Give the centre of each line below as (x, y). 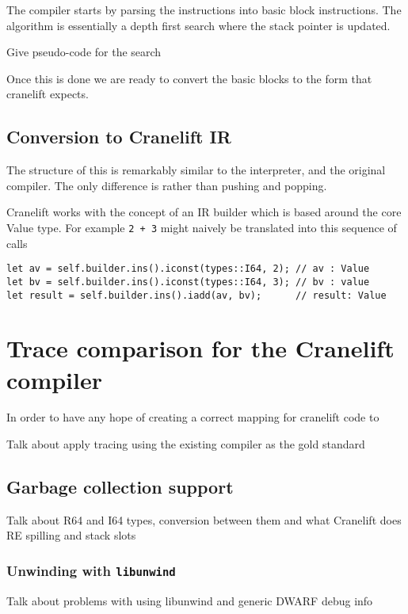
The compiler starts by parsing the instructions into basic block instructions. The (204, 10)
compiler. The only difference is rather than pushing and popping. (167, 185)
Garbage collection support (120, 487)
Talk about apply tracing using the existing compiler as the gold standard (186, 444)
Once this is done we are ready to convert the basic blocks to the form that (189, 78)
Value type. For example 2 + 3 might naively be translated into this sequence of (202, 227)
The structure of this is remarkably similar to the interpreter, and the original (196, 170)
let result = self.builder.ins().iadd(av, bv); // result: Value (196, 295)
